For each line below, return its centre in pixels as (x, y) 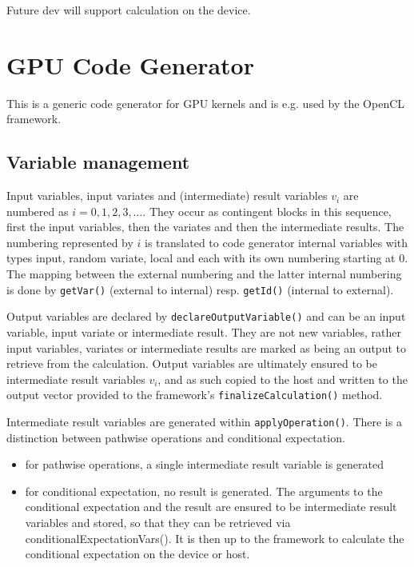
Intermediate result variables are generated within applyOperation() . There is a (204, 422)
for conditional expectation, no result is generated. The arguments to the (204, 491)
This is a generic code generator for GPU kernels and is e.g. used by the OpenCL (206, 103)
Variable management (98, 162)
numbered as (38, 211)
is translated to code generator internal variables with (277, 242)
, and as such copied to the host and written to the (283, 379)
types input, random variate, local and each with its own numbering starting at (201, 258)
